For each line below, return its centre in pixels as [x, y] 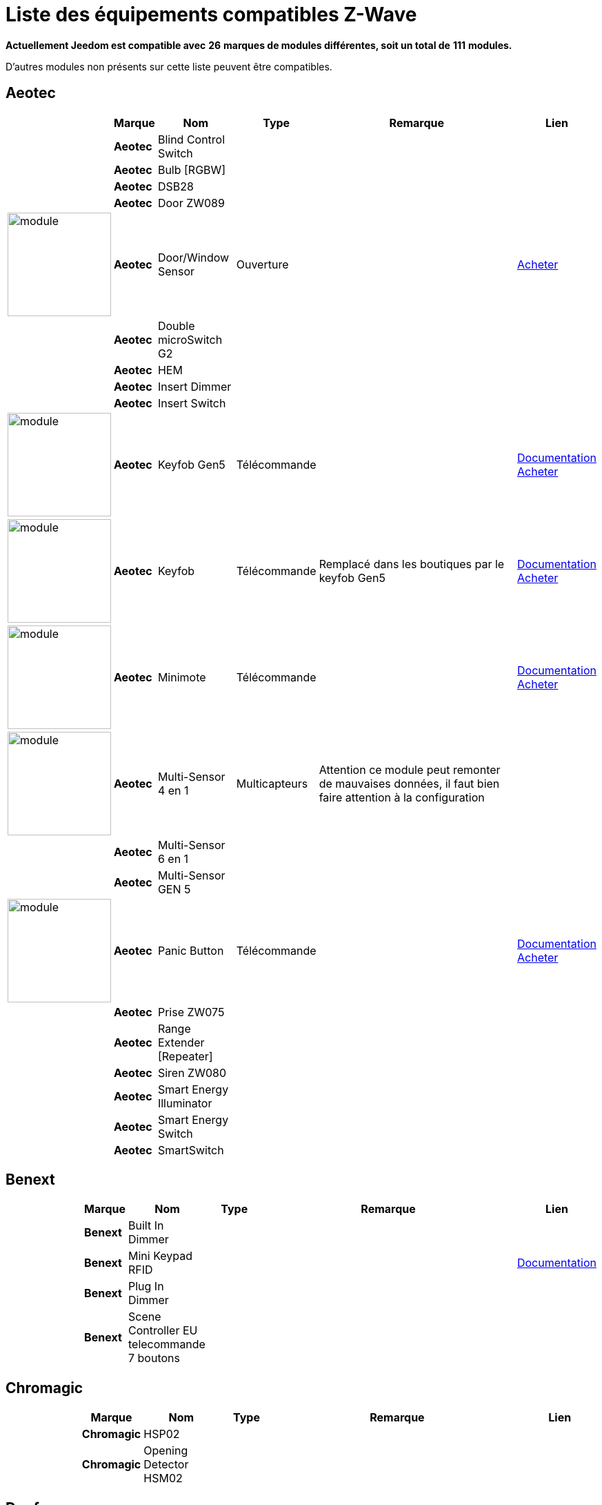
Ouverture [262, 264]
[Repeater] [185, 1056]
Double [176, 326]
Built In [146, 1226]
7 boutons [154, 1358]
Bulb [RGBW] [192, 169]
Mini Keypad [161, 1256]
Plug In [146, 1286]
